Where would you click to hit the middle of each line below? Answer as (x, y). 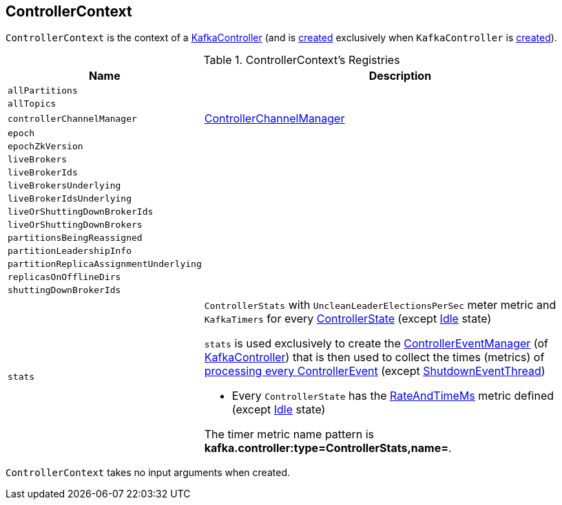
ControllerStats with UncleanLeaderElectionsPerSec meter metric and (380, 305)
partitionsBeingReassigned (75, 238)
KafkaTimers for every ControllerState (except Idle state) (348, 319)
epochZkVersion (45, 147)
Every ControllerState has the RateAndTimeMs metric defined (393, 396)
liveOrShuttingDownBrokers (75, 225)
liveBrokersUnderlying (64, 186)
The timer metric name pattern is (289, 434)
